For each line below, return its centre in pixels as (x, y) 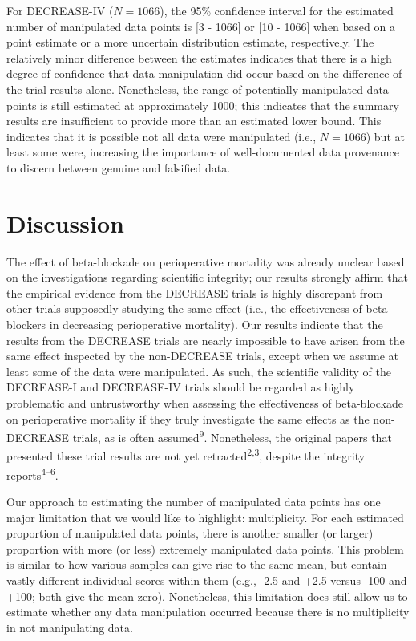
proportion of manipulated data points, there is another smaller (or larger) (190, 533)
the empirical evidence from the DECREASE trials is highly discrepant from (195, 292)
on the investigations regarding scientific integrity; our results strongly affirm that (207, 277)
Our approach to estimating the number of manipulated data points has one (194, 501)
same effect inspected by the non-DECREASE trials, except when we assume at (202, 356)
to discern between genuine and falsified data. (119, 167)
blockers (26, 325)
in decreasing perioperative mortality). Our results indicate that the (216, 325)
